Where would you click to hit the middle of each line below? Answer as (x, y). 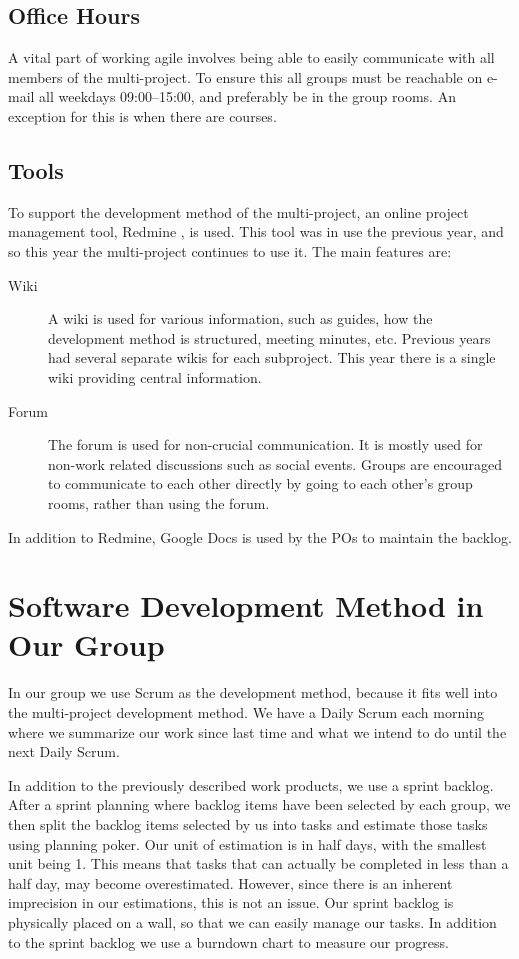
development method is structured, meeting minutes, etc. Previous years (269, 337)
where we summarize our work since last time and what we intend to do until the (257, 731)
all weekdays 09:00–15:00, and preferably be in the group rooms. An (247, 96)
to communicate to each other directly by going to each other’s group (260, 483)
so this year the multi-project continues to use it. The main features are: (230, 250)
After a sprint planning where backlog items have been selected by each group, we (259, 804)
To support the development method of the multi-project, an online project (238, 211)
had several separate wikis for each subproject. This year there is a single (272, 357)
